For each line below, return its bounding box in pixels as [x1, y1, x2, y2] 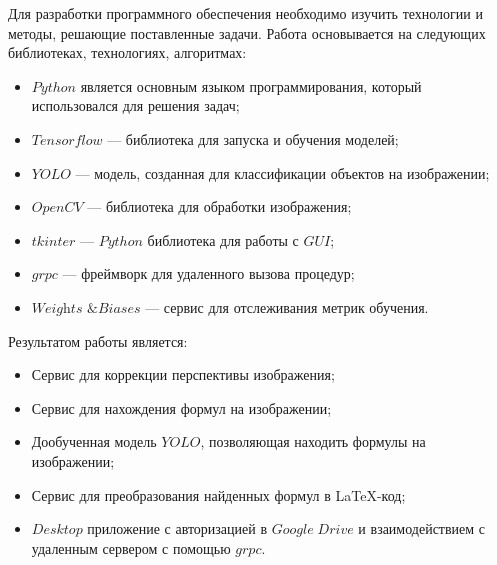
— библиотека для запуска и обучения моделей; [107, 128, 399, 149]
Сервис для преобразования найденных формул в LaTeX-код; [31, 484, 406, 505]
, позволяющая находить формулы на [200, 431, 426, 452]
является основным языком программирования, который [80, 75, 422, 96]
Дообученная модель [31, 431, 157, 452]
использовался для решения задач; [31, 95, 240, 116]
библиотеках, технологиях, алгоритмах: [8, 42, 247, 63]
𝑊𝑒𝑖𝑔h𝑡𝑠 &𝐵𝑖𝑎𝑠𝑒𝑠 [31, 301, 141, 316]
